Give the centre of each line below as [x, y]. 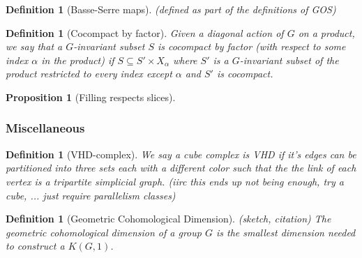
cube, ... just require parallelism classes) [91, 195]
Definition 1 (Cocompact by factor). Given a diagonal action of [145, 32]
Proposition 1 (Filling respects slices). [91, 97]
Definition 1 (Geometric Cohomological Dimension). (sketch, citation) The [168, 219]
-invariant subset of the [289, 60]
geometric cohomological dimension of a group [104, 232]
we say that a [34, 46]
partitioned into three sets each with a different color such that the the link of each [181, 168]
